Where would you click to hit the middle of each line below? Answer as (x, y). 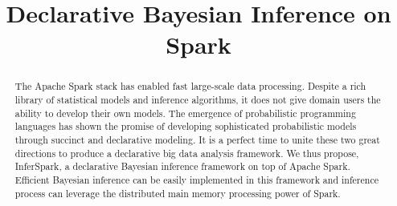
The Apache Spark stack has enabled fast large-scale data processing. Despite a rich (190, 86)
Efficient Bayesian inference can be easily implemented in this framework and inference (196, 179)
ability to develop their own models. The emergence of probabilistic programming (185, 113)
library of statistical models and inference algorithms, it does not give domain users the (198, 100)
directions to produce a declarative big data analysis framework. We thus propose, (187, 153)
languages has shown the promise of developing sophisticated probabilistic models (186, 126)
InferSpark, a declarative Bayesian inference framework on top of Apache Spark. (182, 166)
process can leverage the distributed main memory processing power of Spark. (178, 193)
